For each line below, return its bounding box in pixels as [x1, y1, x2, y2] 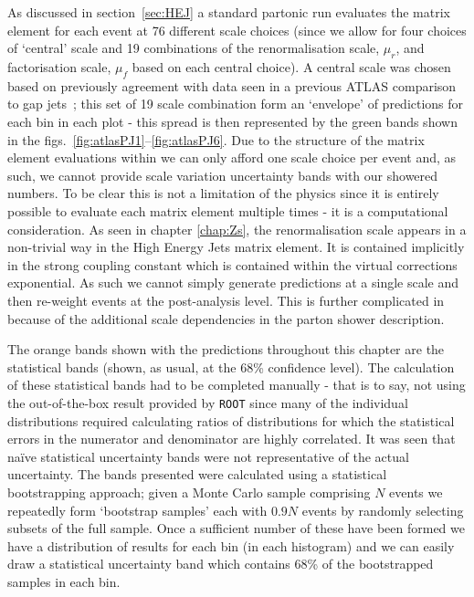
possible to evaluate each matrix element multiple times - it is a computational [7, 201, 448, 220]
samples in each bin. [7, 571, 121, 591]
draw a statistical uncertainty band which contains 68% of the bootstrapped [7, 554, 434, 573]
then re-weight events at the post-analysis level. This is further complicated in [7, 290, 445, 309]
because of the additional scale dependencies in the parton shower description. [7, 309, 445, 328]
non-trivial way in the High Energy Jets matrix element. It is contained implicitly [7, 237, 465, 257]
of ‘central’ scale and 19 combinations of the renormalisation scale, [7, 38, 380, 58]
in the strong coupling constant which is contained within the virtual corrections [7, 255, 458, 274]
